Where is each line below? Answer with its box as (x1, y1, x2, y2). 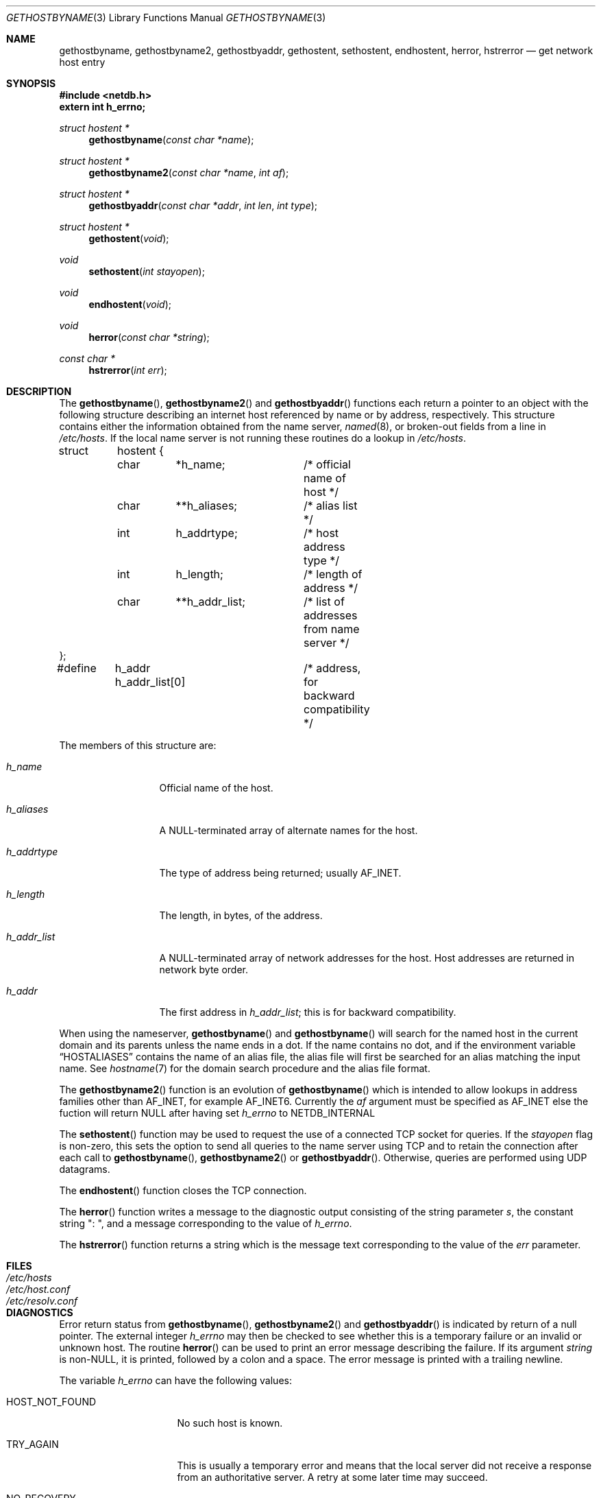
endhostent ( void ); (88, 298, 172, 310)
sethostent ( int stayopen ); (88, 265, 205, 277)
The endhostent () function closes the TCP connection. (59, 1185, 307, 1196)
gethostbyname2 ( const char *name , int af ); (88, 167, 289, 178)
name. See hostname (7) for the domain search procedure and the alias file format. (59, 1062, 430, 1074)
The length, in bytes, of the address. (159, 909, 323, 921)
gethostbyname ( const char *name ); (88, 134, 254, 145)
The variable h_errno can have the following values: (59, 1375, 292, 1386)
